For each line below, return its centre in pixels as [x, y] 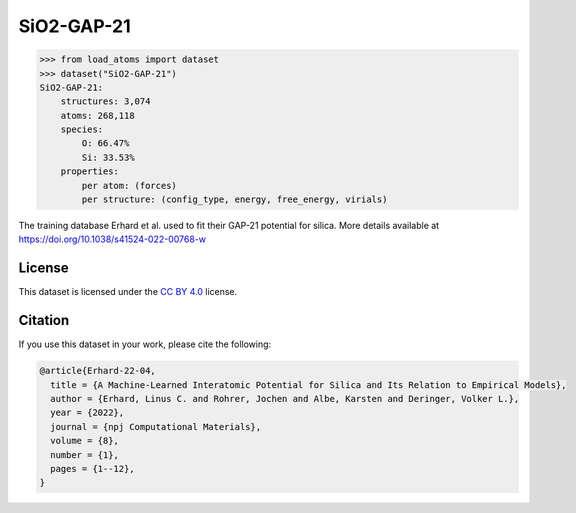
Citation [44, 320]
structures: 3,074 [105, 101]
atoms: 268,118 [97, 115]
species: [82, 129]
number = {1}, [85, 454]
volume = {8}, [85, 441]
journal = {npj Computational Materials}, [156, 426]
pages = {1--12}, [92, 468]
